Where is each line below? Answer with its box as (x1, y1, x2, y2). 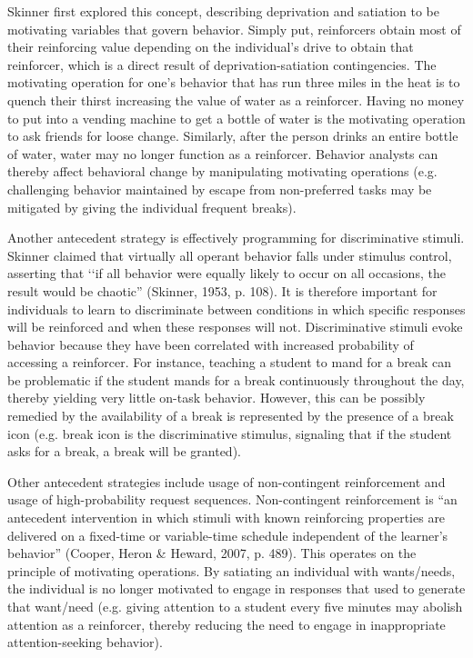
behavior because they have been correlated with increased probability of (7, 334, 414, 354)
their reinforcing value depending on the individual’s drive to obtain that (7, 37, 414, 56)
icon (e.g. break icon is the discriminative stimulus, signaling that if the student (7, 424, 452, 443)
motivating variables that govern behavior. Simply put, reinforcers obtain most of (7, 19, 461, 38)
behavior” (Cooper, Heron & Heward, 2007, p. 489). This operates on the (7, 543, 417, 563)
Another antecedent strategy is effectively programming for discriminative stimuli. (7, 228, 465, 247)
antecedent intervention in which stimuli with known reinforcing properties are (7, 508, 446, 527)
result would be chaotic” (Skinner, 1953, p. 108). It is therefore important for (7, 281, 438, 300)
